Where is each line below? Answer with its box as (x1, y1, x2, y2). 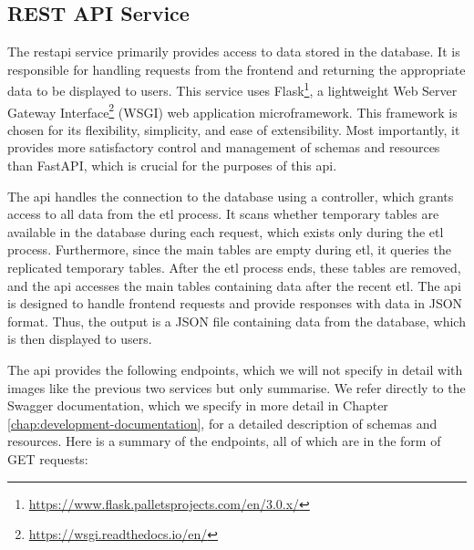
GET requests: (7, 449, 88, 468)
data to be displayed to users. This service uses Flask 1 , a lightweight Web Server (7, 78, 458, 100)
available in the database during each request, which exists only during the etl (7, 222, 444, 241)
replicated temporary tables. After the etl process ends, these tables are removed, (7, 258, 461, 277)
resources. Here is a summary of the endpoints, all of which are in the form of (7, 431, 441, 451)
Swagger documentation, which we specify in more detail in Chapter (7, 396, 388, 415)
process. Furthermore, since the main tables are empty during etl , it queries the (7, 240, 451, 259)
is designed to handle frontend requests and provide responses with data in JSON (7, 294, 463, 313)
